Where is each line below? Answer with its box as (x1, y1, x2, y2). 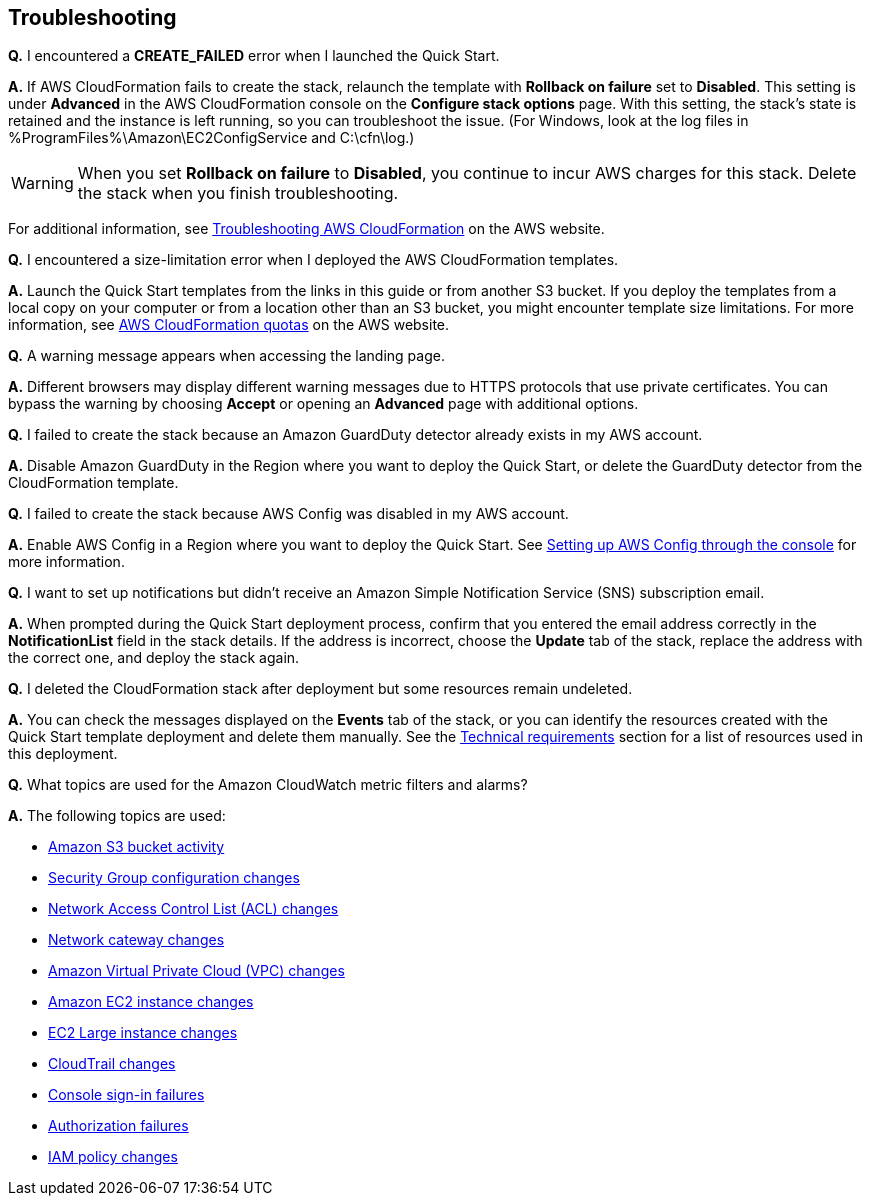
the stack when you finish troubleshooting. (77, 183, 399, 204)
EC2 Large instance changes (48, 1024, 238, 1042)
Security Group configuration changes (48, 869, 300, 887)
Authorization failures (48, 1117, 189, 1135)
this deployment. (8, 745, 118, 763)
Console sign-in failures (48, 1086, 205, 1104)
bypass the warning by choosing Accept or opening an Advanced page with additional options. (8, 395, 639, 413)
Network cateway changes (48, 931, 225, 949)
